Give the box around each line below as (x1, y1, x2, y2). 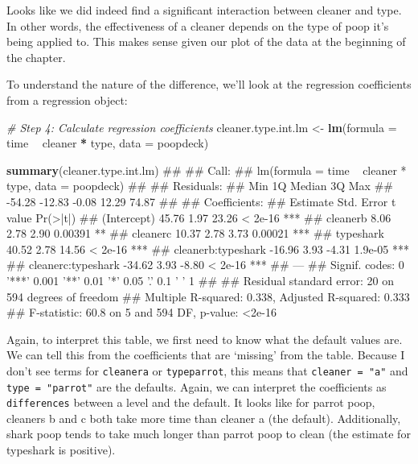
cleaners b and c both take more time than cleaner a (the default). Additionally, (6, 409, 401, 426)
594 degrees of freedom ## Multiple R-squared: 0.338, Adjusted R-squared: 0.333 (6, 288, 410, 304)
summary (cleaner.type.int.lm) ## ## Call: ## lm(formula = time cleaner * (6, 161, 407, 178)
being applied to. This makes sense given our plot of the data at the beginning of (6, 33, 406, 50)
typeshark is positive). (6, 441, 116, 458)
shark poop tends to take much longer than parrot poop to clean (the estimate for (6, 425, 411, 442)
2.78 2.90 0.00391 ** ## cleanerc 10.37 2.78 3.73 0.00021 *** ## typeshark (6, 225, 384, 242)
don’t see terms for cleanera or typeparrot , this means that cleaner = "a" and (6, 362, 408, 379)
